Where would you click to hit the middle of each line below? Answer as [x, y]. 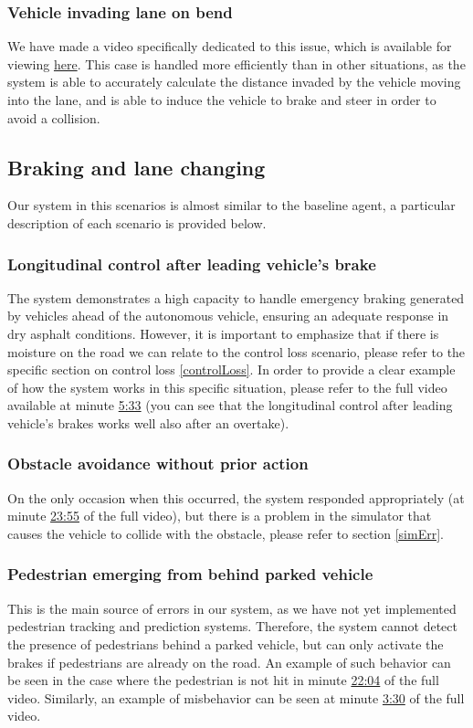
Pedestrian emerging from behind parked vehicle [190, 574]
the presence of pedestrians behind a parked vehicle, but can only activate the [226, 644]
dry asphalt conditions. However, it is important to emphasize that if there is [223, 333]
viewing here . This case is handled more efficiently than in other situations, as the [236, 63]
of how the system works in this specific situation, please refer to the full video [227, 387]
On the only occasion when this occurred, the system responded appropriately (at [236, 497]
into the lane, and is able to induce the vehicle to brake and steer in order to [222, 100]
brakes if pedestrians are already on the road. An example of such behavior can [229, 662]
